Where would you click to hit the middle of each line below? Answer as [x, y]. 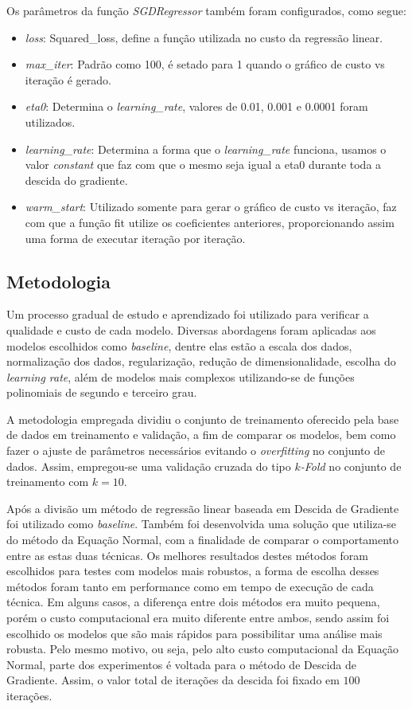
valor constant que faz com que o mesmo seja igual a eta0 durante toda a [203, 165]
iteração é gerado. [68, 79]
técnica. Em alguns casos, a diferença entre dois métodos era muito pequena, [193, 602]
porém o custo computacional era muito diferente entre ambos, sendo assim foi [198, 618]
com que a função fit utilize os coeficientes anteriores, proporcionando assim [210, 222]
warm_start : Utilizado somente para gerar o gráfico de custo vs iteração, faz [211, 207]
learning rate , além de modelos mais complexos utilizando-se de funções [181, 376]
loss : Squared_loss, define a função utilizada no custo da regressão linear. [204, 37]
